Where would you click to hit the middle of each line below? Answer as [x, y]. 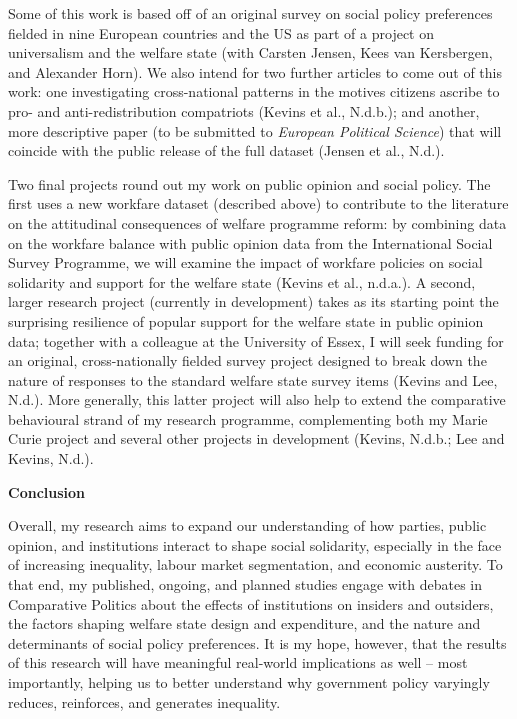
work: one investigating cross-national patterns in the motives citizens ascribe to [254, 91]
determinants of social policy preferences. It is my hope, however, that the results [257, 642]
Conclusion [47, 491]
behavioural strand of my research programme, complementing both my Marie [248, 418]
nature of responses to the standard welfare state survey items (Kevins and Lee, [253, 379]
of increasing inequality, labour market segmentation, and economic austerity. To [255, 564]
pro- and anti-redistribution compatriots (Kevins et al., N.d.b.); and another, [244, 110]
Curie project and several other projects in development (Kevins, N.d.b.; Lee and [256, 438]
